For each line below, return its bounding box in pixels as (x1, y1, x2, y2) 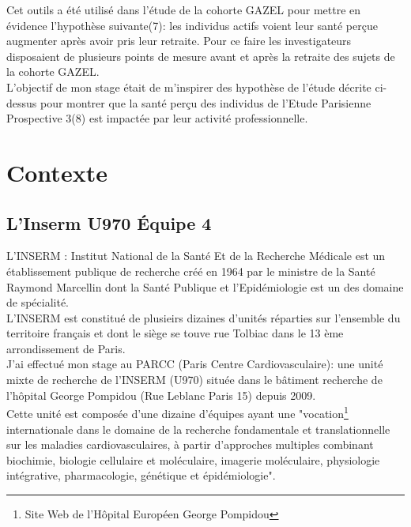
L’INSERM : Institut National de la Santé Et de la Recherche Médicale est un (6, 247, 386, 264)
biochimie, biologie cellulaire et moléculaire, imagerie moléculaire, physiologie (6, 451, 380, 468)
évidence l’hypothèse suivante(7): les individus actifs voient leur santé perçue (6, 17, 378, 33)
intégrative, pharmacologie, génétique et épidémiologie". (6, 467, 276, 484)
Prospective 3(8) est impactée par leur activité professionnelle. (6, 110, 308, 126)
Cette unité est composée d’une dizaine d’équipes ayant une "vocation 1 (6, 403, 349, 421)
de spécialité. (6, 294, 70, 311)
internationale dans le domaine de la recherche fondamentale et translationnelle (6, 420, 390, 437)
